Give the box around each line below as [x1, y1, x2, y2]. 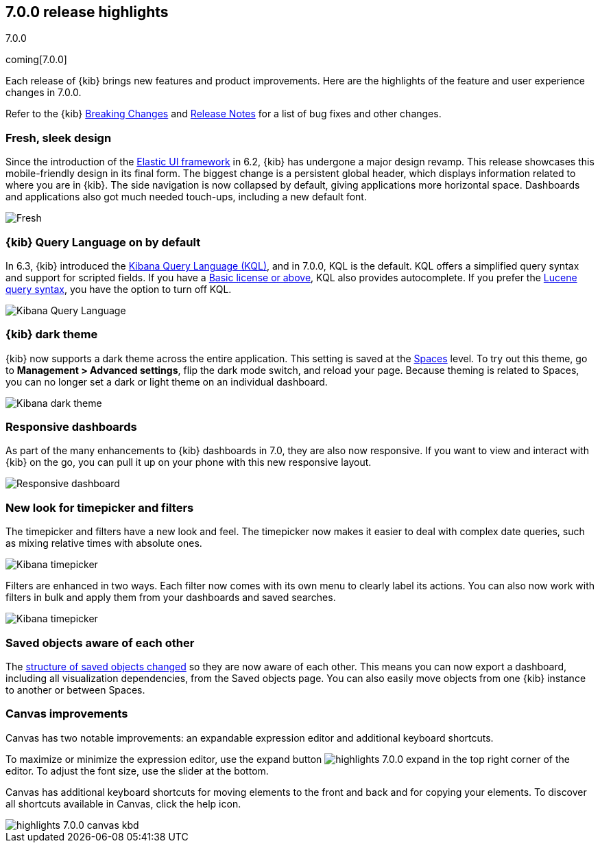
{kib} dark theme [5, 327, 98, 342]
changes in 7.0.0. [5, 86, 82, 99]
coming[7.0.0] [5, 54, 67, 66]
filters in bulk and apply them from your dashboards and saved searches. [5, 591, 336, 604]
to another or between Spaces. [5, 683, 145, 696]
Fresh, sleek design [5, 130, 112, 145]
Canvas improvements [5, 707, 128, 721]
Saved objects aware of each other [5, 635, 195, 650]
